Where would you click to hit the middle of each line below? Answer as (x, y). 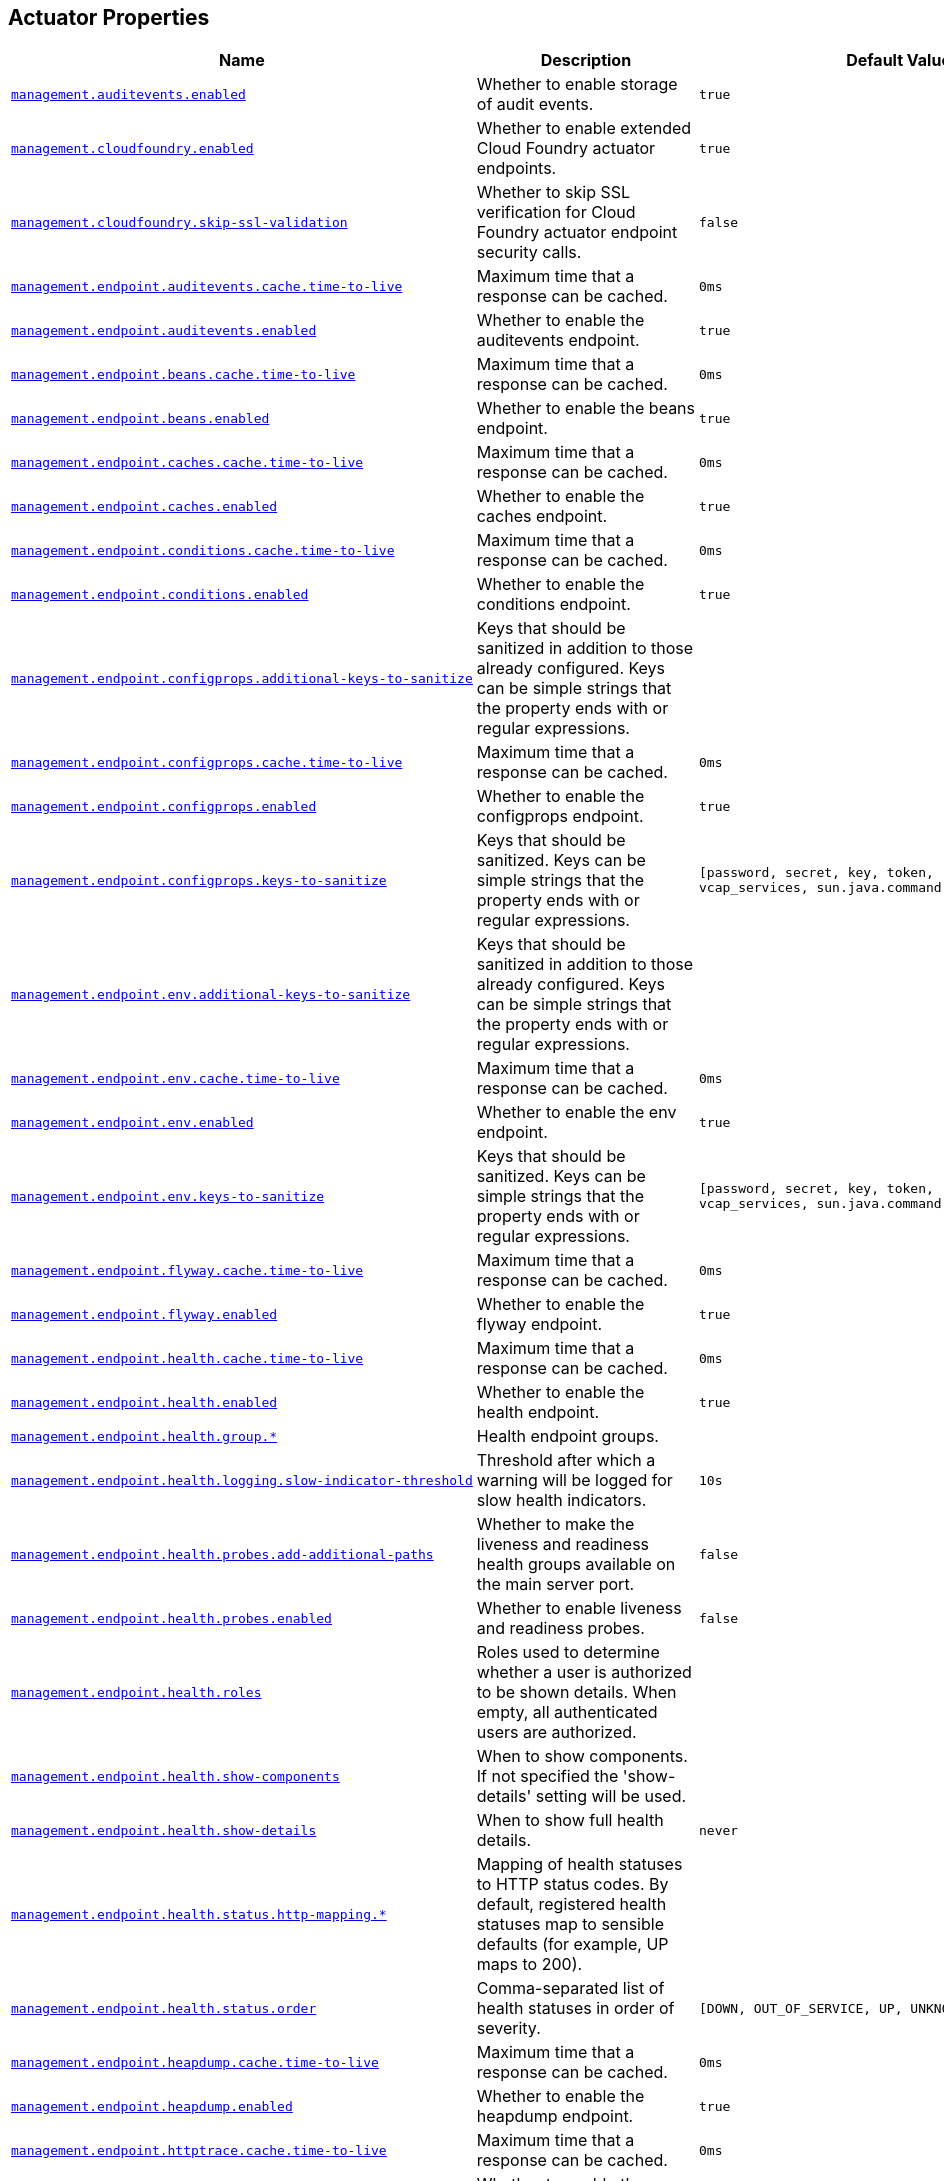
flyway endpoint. (539, 1324)
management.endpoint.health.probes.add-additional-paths (222, 1554)
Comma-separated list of (570, 1988)
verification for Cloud (556, 212)
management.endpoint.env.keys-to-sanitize (168, 1196)
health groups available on (576, 1564)
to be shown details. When (576, 1692)
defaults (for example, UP (572, 1944)
